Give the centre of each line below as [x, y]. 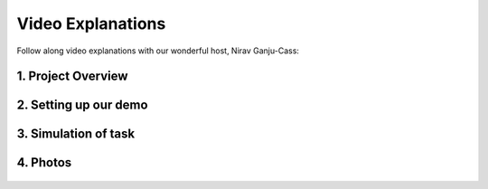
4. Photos [44, 163]
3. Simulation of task [76, 134]
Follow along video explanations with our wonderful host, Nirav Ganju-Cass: [158, 51]
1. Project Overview [72, 76]
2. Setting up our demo [82, 105]
